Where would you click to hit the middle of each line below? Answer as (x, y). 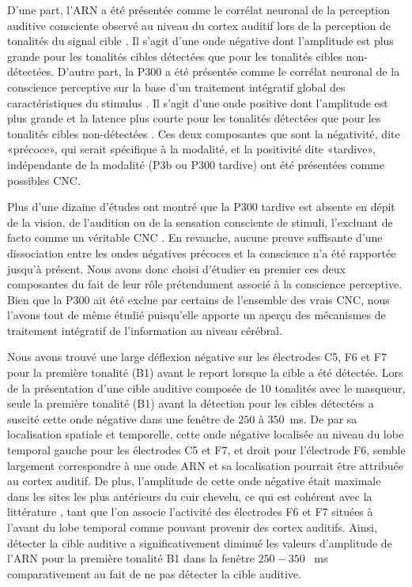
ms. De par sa (323, 418)
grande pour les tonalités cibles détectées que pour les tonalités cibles (175, 56)
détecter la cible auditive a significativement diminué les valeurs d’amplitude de (200, 542)
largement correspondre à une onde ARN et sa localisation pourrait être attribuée (205, 465)
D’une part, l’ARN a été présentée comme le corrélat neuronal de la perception (199, 9)
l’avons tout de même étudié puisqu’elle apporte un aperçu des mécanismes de (197, 315)
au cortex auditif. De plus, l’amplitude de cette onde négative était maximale (194, 481)
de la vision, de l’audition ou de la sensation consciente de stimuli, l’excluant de (200, 222)
